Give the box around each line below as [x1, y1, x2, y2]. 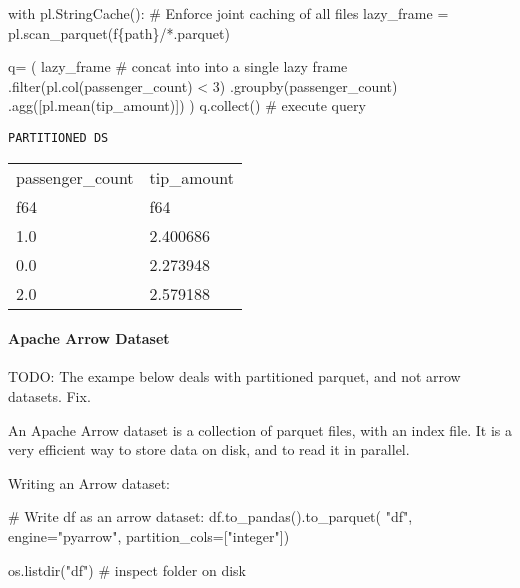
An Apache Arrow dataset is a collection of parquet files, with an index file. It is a [8, 419, 513, 440]
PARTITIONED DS [8, 130, 109, 145]
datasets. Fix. [8, 386, 91, 407]
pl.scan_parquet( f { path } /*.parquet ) [8, 22, 230, 43]
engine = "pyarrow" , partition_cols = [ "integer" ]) [8, 525, 290, 546]
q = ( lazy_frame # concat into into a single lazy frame [8, 56, 348, 77]
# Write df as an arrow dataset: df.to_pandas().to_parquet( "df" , [8, 506, 413, 527]
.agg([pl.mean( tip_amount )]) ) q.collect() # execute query [8, 95, 366, 116]
